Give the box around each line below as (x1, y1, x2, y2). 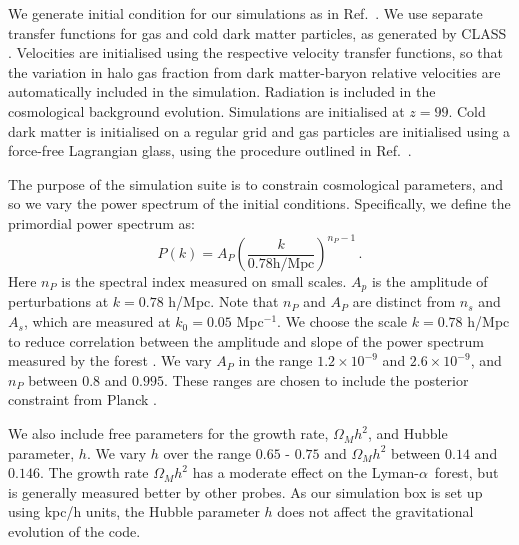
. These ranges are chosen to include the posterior (163, 369, 469, 390)
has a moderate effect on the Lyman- (192, 462, 419, 483)
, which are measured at (23, 311, 171, 332)
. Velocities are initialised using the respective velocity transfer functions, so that (8, 42, 503, 63)
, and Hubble (367, 423, 448, 444)
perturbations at (8, 291, 109, 312)
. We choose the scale (277, 311, 408, 332)
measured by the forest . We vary (8, 350, 212, 371)
